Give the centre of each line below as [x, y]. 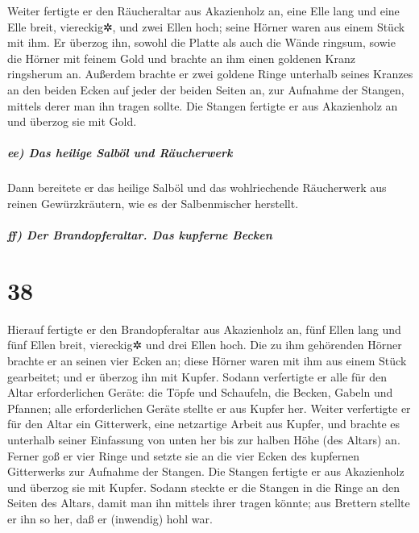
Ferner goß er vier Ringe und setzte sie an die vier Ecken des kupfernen [183, 455]
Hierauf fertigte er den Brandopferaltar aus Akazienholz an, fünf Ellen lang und [204, 329]
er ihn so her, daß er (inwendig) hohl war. [110, 518]
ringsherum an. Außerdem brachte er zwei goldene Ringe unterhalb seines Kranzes [210, 74]
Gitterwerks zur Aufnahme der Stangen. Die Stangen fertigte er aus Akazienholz [206, 471]
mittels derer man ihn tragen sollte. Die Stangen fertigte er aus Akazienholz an [203, 105]
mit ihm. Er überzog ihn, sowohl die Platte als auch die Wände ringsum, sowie [201, 42]
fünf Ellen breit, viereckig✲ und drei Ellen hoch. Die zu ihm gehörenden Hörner [205, 345]
